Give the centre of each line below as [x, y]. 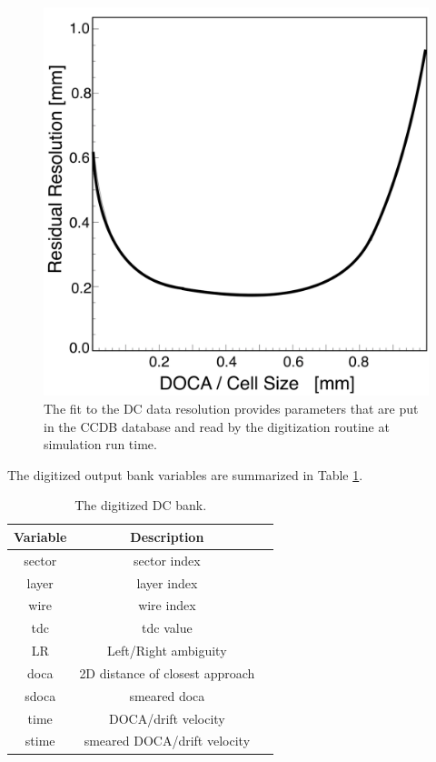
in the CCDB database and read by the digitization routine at [217, 426]
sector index [167, 560]
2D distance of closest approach [167, 672]
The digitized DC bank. [141, 505]
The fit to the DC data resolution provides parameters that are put [231, 408]
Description [167, 536]
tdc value [167, 628]
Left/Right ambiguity [167, 651]
